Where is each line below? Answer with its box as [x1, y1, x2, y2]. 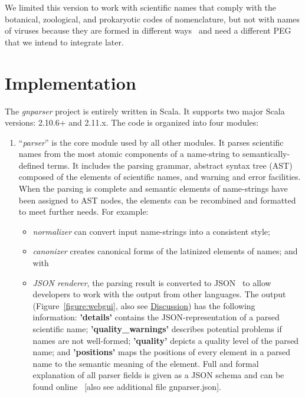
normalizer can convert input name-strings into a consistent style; [32, 225, 270, 237]
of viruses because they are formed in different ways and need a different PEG [5, 24, 291, 37]
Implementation [5, 70, 136, 94]
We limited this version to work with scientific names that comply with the [5, 1, 277, 13]
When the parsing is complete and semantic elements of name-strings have [18, 182, 288, 195]
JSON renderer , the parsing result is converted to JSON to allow [32, 276, 271, 288]
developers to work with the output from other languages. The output [32, 288, 286, 300]
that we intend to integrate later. [5, 35, 124, 48]
